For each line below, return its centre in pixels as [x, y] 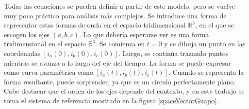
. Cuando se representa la [206, 72]
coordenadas [22, 53]
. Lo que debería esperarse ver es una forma [144, 34]
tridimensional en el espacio [45, 44]
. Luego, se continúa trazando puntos [173, 53]
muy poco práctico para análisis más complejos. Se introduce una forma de [115, 15]
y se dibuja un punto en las [205, 44]
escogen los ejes [27, 34]
